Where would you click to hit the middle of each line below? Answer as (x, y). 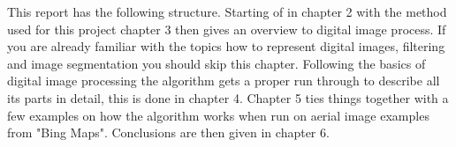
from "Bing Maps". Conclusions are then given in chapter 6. (168, 132)
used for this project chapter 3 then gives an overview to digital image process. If (227, 29)
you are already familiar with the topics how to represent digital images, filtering (226, 46)
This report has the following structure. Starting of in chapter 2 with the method (227, 11)
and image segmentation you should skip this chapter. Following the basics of (217, 63)
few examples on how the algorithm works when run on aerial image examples (218, 115)
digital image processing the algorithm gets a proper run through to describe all (224, 81)
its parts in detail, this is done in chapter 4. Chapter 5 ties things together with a (228, 97)
